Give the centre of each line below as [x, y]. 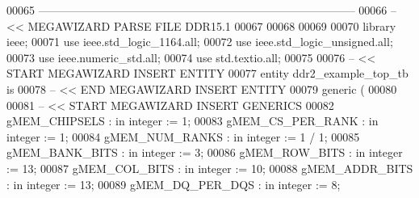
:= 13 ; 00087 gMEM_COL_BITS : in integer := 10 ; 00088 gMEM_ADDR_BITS [210, 168]
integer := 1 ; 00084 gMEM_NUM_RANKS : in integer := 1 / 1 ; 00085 [183, 136]
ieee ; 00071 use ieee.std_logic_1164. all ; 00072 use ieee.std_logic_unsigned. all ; [200, 42]
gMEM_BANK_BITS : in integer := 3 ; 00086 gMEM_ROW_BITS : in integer [205, 152]
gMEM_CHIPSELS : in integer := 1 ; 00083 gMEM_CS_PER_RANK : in [193, 121]
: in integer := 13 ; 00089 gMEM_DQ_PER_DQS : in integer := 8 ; [174, 184]
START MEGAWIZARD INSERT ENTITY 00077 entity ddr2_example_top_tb [207, 73]
